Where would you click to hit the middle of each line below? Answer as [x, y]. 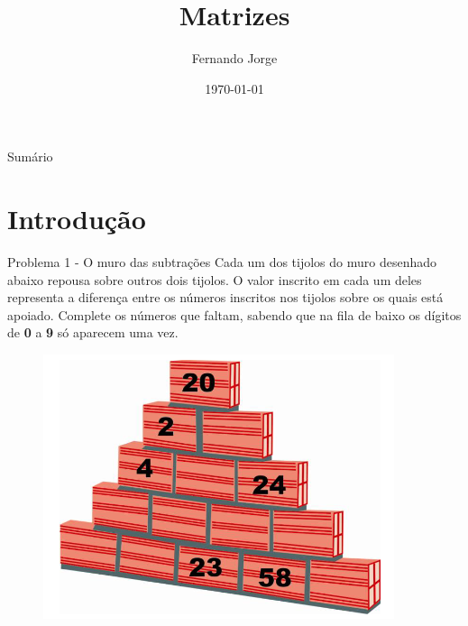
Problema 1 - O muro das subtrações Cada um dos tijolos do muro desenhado [222, 262]
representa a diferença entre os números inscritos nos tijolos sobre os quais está [225, 297]
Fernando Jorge [234, 58]
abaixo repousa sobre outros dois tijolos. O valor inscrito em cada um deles [215, 279]
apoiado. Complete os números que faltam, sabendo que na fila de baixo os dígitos [234, 314]
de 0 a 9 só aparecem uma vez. [93, 332]
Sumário [30, 156]
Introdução [77, 219]
